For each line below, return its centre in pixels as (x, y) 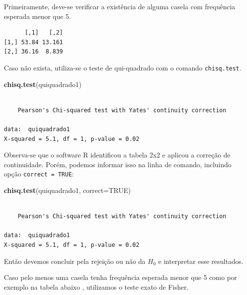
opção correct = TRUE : (39, 174)
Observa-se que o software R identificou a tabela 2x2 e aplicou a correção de (117, 155)
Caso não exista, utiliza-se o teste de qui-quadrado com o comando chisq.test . (123, 67)
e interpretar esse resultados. (201, 261)
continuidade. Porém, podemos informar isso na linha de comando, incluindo (118, 164)
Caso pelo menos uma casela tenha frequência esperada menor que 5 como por (121, 277)
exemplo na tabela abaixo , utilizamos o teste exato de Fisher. (96, 286)
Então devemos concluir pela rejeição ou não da (75, 261)
